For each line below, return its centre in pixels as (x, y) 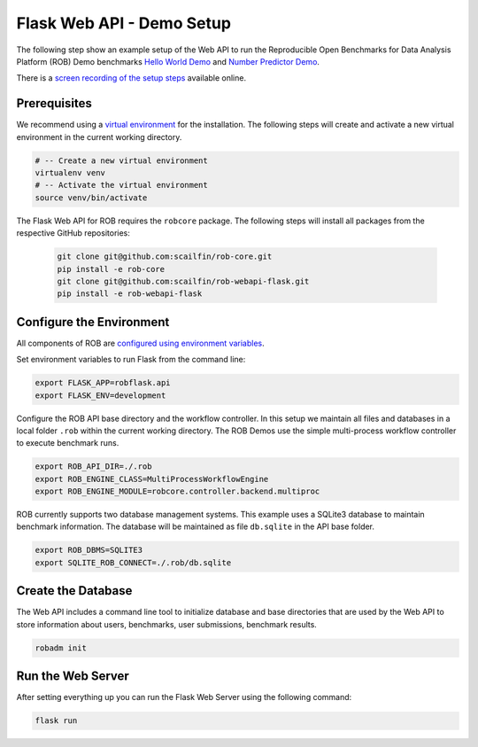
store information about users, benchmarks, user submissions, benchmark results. (167, 624)
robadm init (61, 648)
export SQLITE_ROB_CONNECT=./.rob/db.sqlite (133, 562)
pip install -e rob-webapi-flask (130, 294)
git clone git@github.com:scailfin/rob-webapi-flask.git (183, 281)
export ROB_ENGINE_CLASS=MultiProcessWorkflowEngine (152, 479)
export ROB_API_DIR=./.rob (93, 467)
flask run (56, 721)
